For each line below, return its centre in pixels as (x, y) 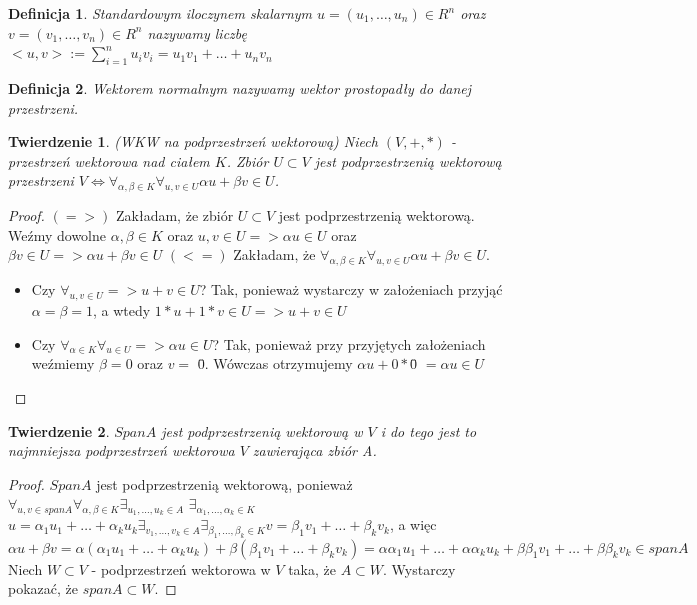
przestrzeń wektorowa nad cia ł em (109, 160)
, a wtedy (122, 309)
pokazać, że (43, 588)
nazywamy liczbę (197, 32)
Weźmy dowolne (57, 234)
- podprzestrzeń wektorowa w (181, 568)
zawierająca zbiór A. (314, 450)
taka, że (312, 568)
